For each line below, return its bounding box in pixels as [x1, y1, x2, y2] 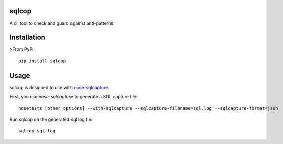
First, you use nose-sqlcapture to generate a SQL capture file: [9, 94, 138, 100]
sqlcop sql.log [18, 128, 56, 134]
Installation [9, 33, 45, 42]
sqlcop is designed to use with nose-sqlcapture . [9, 84, 109, 90]
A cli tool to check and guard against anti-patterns [9, 20, 113, 26]
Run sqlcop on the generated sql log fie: [9, 116, 93, 122]
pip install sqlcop [18, 58, 66, 64]
